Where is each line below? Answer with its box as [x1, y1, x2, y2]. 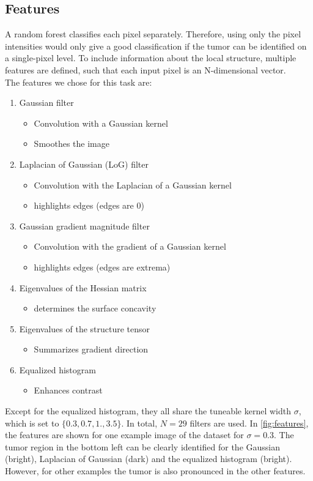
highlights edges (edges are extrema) [34, 260, 171, 273]
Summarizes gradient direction [34, 343, 149, 356]
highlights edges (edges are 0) [34, 199, 144, 212]
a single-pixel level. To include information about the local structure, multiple [5, 51, 296, 64]
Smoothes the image [34, 137, 109, 150]
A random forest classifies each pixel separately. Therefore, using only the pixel [5, 28, 301, 40]
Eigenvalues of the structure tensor [19, 322, 150, 335]
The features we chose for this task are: [5, 75, 152, 88]
